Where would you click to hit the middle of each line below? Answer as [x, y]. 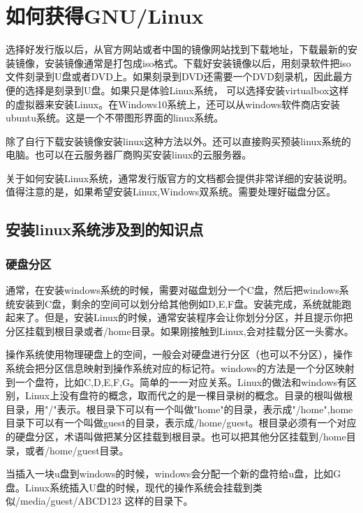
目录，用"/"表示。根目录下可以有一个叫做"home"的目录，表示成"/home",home [179, 409]
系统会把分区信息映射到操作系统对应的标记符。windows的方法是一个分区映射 [180, 368]
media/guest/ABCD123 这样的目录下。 [106, 501]
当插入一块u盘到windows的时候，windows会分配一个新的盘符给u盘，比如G [173, 474]
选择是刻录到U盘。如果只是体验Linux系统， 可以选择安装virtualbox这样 [187, 90]
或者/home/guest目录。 [77, 450]
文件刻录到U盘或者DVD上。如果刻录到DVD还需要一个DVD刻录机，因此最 [174, 76]
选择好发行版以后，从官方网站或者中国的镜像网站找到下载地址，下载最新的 [177, 49]
